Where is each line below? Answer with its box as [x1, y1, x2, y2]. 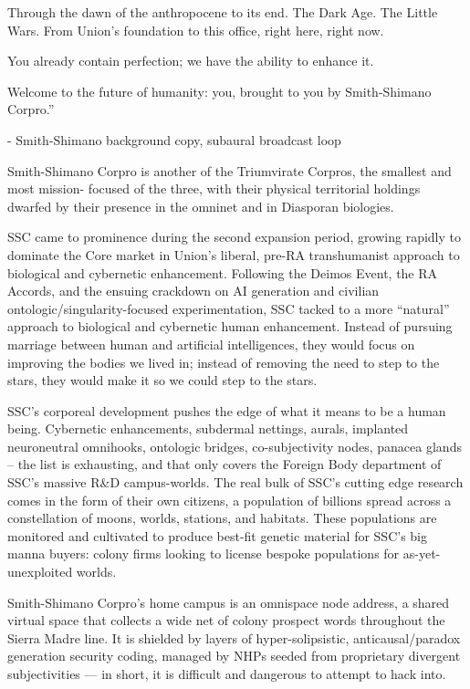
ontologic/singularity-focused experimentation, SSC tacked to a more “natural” [7, 298, 450, 318]
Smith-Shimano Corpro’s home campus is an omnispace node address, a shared [7, 592, 450, 611]
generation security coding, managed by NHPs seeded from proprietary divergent [7, 646, 461, 665]
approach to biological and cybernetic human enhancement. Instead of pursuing [7, 317, 453, 336]
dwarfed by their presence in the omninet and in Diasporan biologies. [7, 196, 394, 215]
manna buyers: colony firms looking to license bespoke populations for [7, 544, 400, 563]
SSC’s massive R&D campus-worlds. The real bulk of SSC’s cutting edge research [7, 473, 464, 492]
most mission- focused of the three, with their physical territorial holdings [7, 179, 421, 198]
